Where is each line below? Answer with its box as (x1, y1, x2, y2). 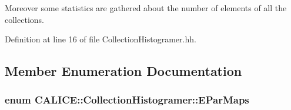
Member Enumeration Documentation (5, 62, 242, 80)
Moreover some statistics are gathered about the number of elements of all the (5, 2, 287, 14)
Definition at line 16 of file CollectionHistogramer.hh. (5, 33, 196, 45)
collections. (5, 13, 44, 25)
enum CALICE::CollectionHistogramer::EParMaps (5, 92, 249, 107)
